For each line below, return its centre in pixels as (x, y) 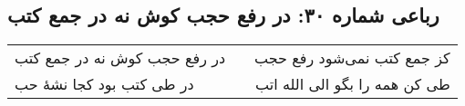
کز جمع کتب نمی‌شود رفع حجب (352, 58)
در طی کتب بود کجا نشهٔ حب (104, 84)
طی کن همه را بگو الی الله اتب (353, 84)
